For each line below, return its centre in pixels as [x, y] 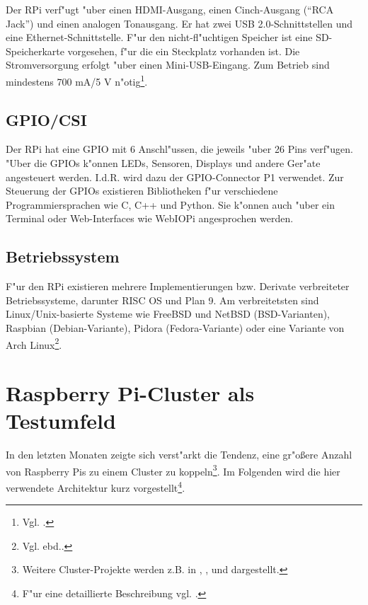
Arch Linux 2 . [34, 343]
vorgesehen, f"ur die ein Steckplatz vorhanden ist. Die [184, 51]
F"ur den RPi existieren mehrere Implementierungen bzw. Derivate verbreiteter [178, 286]
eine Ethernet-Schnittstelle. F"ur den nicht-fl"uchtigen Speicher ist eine [159, 37]
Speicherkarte [35, 51]
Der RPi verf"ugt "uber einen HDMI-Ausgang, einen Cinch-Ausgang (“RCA [170, 9]
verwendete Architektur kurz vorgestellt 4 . [96, 486]
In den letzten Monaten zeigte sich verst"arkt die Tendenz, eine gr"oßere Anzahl [179, 455]
